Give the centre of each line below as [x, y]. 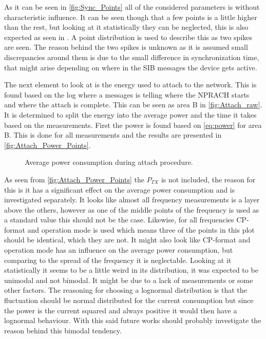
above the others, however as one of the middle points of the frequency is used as [132, 209]
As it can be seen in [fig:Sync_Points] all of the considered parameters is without [132, 7]
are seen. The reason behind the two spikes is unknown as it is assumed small [126, 47]
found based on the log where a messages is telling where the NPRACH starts [127, 94]
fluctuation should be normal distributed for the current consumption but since [129, 300]
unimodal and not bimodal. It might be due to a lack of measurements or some [129, 280]
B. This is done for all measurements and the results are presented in [113, 135]
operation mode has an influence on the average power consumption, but [119, 250]
